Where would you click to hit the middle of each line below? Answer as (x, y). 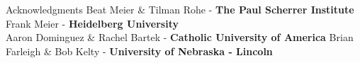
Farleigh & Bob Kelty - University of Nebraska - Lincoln (139, 51)
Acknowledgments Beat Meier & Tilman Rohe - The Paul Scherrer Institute (180, 9)
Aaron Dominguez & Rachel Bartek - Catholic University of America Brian (180, 37)
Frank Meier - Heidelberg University (92, 23)
